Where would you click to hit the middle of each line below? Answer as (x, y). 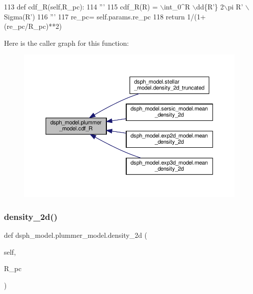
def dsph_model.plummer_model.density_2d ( (76, 235)
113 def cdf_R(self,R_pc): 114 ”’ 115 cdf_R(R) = (81, 6)
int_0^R (177, 6)
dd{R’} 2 (210, 6)
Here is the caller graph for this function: (67, 43)
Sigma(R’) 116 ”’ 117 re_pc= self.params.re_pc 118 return (94, 16)
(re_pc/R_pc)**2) (33, 26)
